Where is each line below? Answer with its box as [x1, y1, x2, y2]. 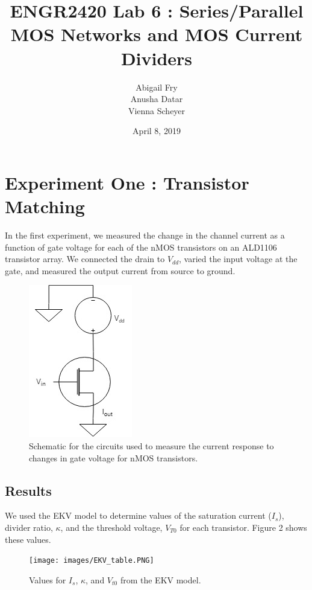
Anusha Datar [130, 92, 183, 105]
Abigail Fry [136, 80, 178, 93]
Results [5, 481, 52, 499]
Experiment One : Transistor [5, 170, 249, 194]
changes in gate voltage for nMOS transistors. [29, 451, 198, 464]
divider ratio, [5, 521, 53, 533]
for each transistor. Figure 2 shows [179, 521, 307, 533]
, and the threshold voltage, [60, 521, 163, 533]
